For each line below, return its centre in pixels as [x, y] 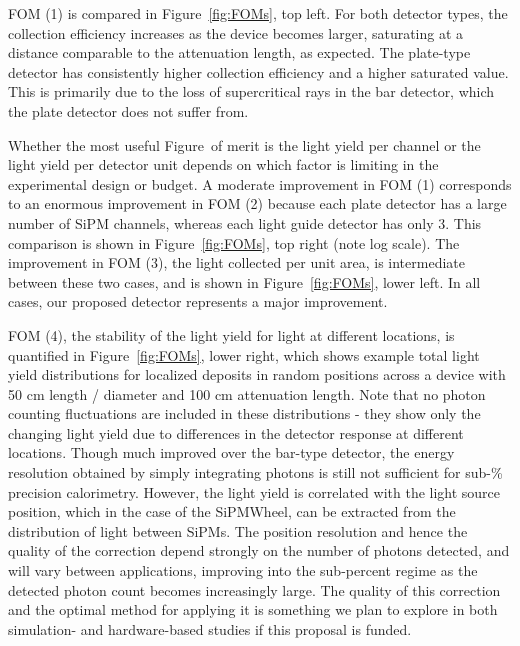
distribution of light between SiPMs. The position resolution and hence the [238, 530]
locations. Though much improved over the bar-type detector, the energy [231, 452]
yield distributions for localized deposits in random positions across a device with [257, 374]
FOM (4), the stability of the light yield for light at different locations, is [231, 334]
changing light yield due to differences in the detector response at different [236, 432]
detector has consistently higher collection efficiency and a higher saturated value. [258, 71]
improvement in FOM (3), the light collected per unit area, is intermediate [236, 262]
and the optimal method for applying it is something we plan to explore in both [253, 609]
